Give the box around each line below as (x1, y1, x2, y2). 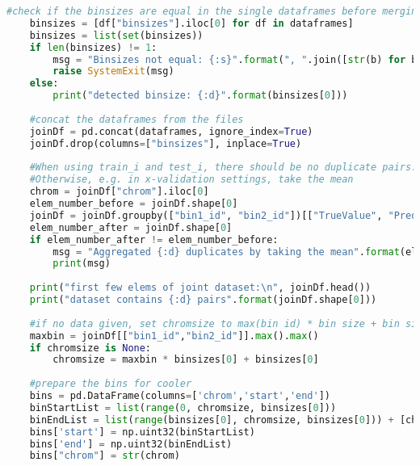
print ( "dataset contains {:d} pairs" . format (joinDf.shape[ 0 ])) (29, 294, 377, 305)
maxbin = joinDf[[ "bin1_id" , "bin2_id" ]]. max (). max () (29, 330, 319, 342)
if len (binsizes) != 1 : (29, 41, 157, 53)
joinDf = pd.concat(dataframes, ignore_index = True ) (29, 125, 313, 137)
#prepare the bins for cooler (29, 378, 192, 390)
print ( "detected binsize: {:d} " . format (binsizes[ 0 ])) (52, 90, 348, 102)
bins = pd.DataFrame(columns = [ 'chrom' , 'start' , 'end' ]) (29, 390, 331, 401)
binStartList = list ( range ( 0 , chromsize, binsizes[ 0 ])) (29, 401, 337, 414)
